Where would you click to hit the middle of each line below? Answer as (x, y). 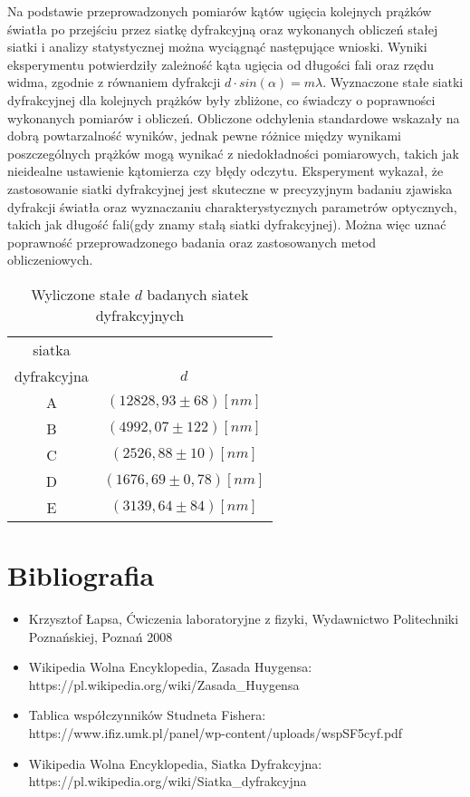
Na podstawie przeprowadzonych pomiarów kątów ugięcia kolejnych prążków (220, 11)
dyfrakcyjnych (140, 315)
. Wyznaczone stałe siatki (393, 82)
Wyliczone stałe (81, 294)
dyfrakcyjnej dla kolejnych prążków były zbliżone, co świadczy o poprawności (221, 99)
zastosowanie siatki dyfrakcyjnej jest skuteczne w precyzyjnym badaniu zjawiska (230, 188)
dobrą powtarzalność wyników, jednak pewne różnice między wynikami (204, 136)
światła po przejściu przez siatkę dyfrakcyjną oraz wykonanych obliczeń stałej (223, 29)
